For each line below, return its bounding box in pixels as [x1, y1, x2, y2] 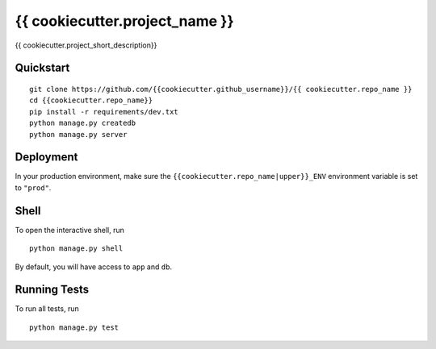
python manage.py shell [29, 244, 124, 253]
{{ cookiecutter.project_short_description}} [15, 40, 157, 50]
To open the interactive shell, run [15, 225, 125, 235]
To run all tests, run [15, 304, 80, 314]
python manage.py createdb [29, 118, 136, 128]
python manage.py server [29, 130, 128, 139]
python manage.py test [29, 322, 119, 332]
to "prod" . [15, 182, 52, 193]
